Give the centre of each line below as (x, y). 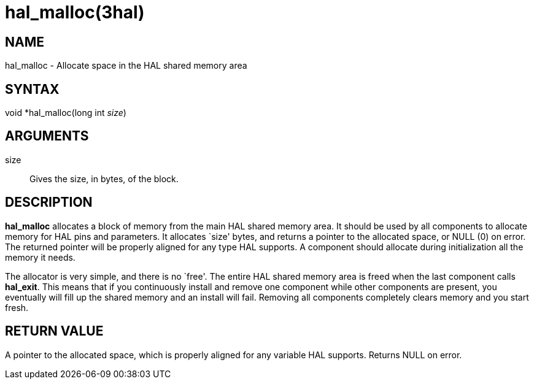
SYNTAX (32, 89)
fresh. (17, 307)
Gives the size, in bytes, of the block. (104, 179)
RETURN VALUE (54, 331)
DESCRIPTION (49, 202)
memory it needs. (40, 257)
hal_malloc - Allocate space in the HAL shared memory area (126, 66)
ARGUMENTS (47, 136)
